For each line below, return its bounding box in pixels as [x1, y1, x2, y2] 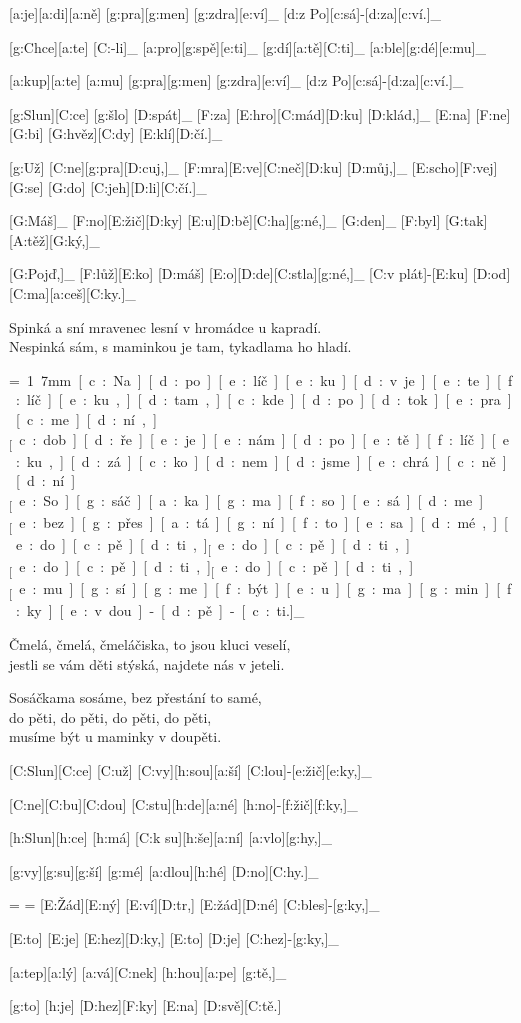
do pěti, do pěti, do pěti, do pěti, [9, 706, 212, 727]
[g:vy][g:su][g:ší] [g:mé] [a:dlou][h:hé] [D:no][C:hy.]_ [9, 860, 319, 881]
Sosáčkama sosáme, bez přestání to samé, [9, 687, 262, 708]
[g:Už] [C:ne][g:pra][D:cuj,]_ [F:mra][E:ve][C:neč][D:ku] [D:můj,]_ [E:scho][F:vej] [9, 156, 498, 177]
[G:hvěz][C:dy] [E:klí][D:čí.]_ [48, 123, 223, 144]
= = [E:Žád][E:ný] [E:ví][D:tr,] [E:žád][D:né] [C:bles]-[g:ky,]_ [9, 894, 380, 915]
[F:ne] [475, 103, 511, 124]
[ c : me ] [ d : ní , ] [15, 408, 157, 429]
